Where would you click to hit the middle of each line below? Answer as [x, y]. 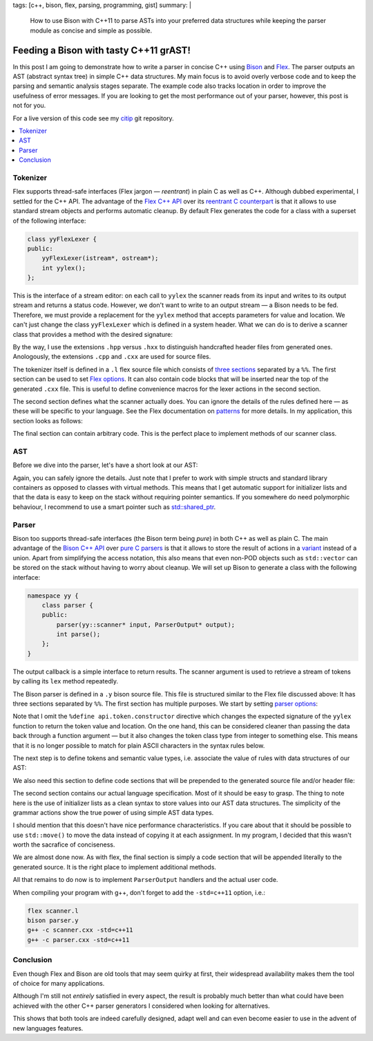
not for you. [29, 105]
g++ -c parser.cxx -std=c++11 [78, 940]
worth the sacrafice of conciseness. [64, 845]
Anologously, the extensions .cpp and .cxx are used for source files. [112, 357]
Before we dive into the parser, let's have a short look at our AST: [105, 465]
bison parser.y [53, 921]
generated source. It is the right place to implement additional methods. [115, 867]
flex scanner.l [53, 911]
